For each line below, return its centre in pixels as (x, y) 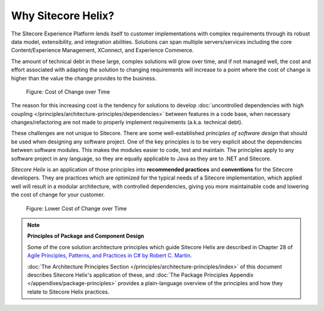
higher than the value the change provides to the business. (84, 78)
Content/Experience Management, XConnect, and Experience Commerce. (103, 50)
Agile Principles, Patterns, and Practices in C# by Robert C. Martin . (109, 256)
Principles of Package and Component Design (85, 236)
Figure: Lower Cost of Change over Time (76, 208)
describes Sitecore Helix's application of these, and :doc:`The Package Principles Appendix (140, 275)
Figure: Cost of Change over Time (68, 92)
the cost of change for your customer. (58, 195)
